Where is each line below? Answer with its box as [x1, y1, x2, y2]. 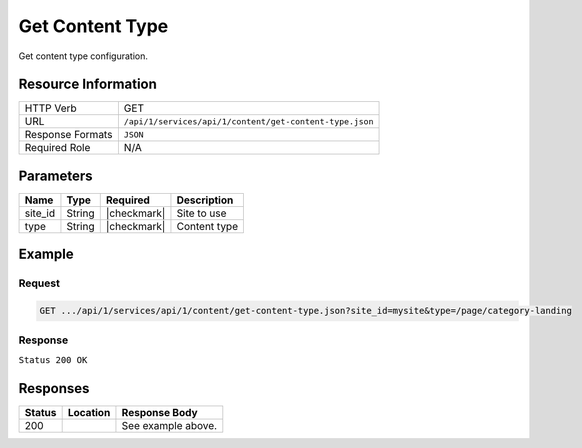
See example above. [121, 418, 218, 432]
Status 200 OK [18, 354, 88, 365]
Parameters [18, 167, 93, 184]
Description [176, 193, 234, 207]
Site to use [176, 206, 227, 220]
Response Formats [24, 128, 113, 142]
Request [18, 276, 60, 290]
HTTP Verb [24, 101, 77, 115]
